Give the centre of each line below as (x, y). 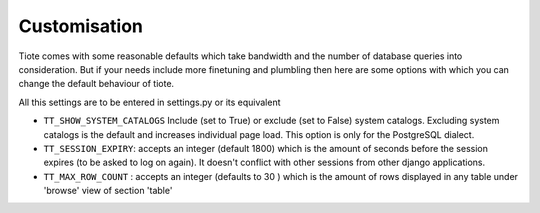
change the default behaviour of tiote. (96, 84)
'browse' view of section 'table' (108, 191)
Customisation (81, 26)
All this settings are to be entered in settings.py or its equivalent (149, 102)
